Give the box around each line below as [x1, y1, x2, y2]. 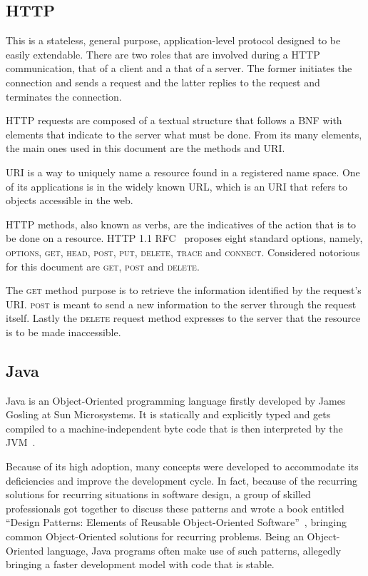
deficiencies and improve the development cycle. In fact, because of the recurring [6, 473, 357, 487]
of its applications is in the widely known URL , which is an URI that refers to [6, 178, 348, 193]
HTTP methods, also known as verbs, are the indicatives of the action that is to [6, 216, 357, 231]
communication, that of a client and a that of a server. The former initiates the [6, 61, 352, 76]
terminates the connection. [6, 89, 122, 103]
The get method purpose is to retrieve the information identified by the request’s [6, 283, 362, 298]
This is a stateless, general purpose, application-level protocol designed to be [6, 33, 341, 48]
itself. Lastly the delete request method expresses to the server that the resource [6, 310, 361, 325]
